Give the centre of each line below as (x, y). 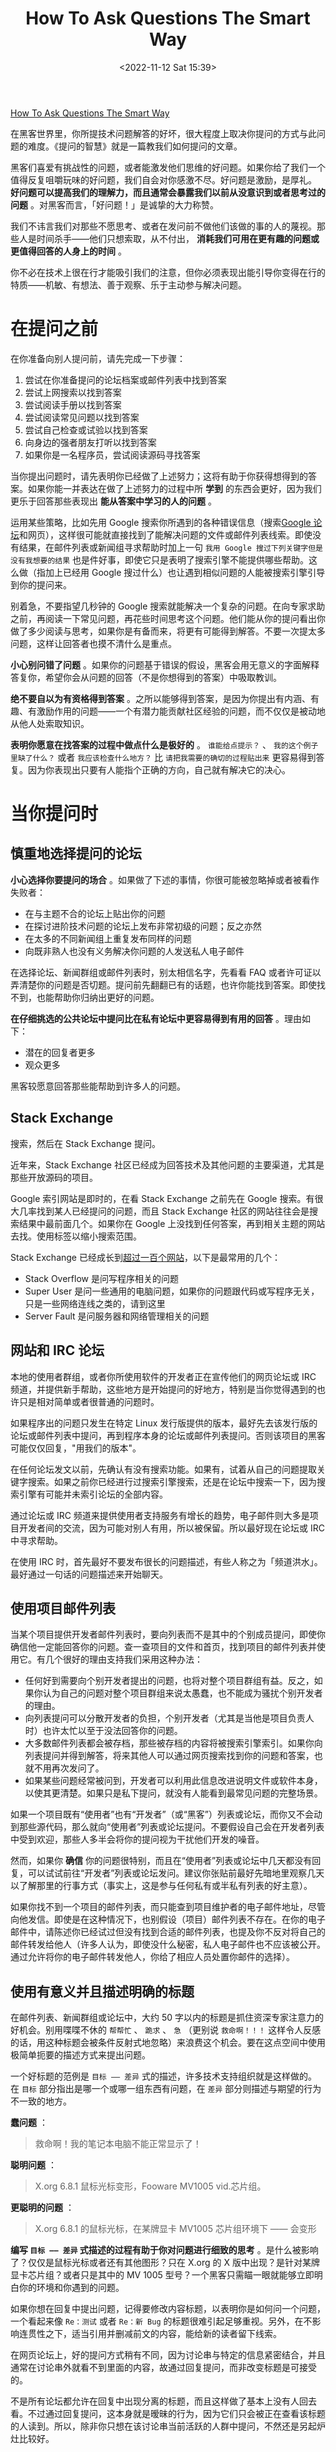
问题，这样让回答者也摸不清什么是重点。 (93, 643)
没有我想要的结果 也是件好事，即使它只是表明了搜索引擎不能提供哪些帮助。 (160, 559)
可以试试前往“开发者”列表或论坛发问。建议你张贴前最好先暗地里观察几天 (176, 1873)
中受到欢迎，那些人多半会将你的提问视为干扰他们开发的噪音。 (137, 1839)
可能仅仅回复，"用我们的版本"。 (76, 1448)
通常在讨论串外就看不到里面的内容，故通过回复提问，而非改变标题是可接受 (163, 2368)
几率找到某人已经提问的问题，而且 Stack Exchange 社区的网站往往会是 (164, 1211)
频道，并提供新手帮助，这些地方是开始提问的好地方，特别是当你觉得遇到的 (163, 1389)
